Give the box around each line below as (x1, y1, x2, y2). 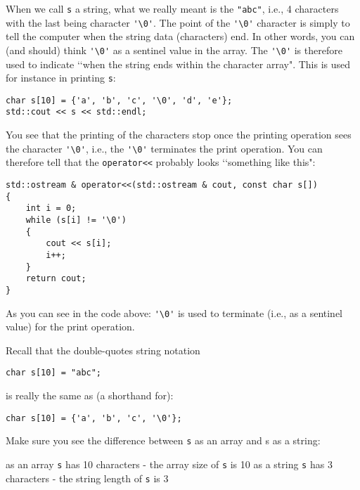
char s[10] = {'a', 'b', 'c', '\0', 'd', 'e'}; (6, 95, 233, 105)
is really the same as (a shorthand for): (6, 388, 174, 403)
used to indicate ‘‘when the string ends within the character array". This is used (6, 56, 351, 71)
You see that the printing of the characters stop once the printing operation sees (6, 127, 352, 142)
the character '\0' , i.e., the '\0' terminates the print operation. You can (6, 141, 323, 155)
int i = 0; (25, 203, 77, 214)
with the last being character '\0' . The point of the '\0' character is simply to (6, 15, 350, 30)
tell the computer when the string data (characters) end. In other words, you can (6, 29, 355, 44)
